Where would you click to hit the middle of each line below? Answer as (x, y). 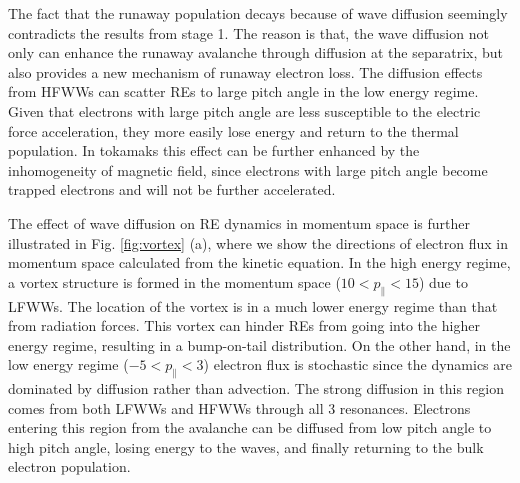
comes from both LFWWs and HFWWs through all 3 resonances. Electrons (239, 407)
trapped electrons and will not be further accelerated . (172, 189)
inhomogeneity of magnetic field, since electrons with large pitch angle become (248, 169)
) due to (443, 281)
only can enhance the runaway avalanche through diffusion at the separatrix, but (256, 52)
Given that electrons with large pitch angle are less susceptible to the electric (244, 110)
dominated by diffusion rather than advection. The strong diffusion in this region (256, 388)
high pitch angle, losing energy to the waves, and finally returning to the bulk (246, 446)
